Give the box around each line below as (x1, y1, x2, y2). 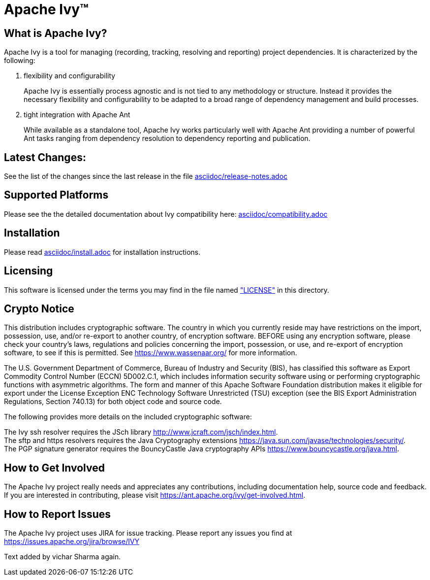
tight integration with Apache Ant (24, 110, 130, 119)
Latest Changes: (4, 151, 86, 164)
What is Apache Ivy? (4, 27, 107, 39)
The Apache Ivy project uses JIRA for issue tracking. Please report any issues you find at (4, 529, 292, 538)
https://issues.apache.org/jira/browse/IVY (4, 537, 140, 546)
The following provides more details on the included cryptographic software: (4, 412, 252, 421)
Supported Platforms (4, 189, 109, 202)
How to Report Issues (4, 508, 111, 520)
